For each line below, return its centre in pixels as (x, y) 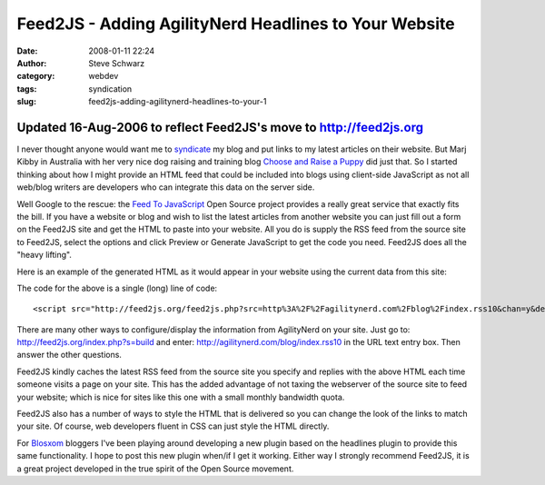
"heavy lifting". (45, 255)
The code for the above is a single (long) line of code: (117, 288)
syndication (110, 89)
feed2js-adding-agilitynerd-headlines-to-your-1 (178, 102)
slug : (26, 102)
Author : (32, 63)
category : (36, 76)
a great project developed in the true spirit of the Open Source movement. (155, 469)
